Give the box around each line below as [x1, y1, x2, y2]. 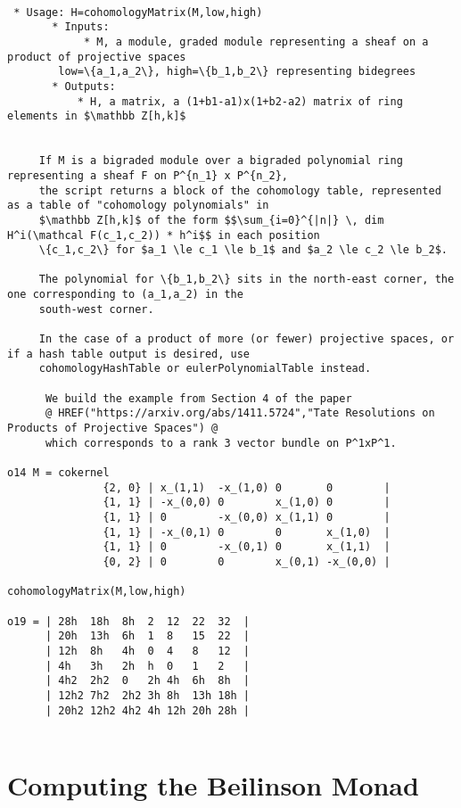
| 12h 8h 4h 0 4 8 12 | [45, 644, 251, 657]
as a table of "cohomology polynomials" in [7, 199, 269, 212]
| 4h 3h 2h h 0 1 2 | [45, 659, 251, 672]
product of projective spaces [7, 50, 186, 63]
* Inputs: [52, 21, 110, 34]
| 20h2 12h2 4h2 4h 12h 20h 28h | [45, 704, 251, 717]
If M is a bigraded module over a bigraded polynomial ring [38, 154, 403, 168]
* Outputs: [52, 79, 116, 93]
